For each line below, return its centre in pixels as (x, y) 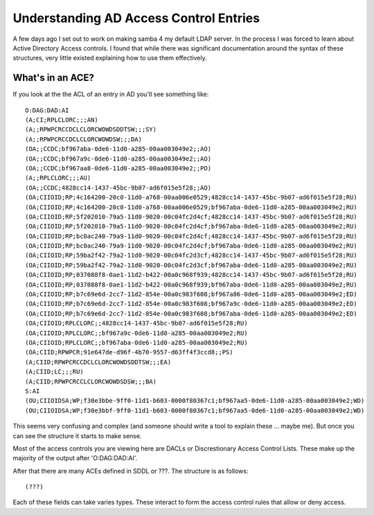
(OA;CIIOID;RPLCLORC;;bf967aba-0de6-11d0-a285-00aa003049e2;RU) (137, 343)
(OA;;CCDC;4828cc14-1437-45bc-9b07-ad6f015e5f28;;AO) (118, 188)
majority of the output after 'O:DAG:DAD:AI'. (75, 458)
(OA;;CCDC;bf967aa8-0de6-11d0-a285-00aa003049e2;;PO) (118, 168)
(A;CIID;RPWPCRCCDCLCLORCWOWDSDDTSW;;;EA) (98, 362)
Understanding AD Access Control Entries (136, 18)
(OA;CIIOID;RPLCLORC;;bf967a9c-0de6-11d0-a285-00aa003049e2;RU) (137, 333)
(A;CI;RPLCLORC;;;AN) (62, 120)
